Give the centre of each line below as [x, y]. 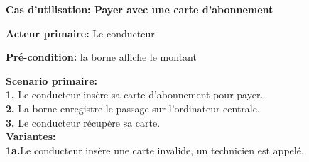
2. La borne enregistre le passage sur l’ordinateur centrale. [133, 108]
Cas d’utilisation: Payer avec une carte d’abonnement [140, 9]
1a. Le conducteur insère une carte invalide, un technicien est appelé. [155, 150]
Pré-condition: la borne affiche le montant [101, 57]
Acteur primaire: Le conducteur [80, 33]
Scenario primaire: [51, 80]
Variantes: [31, 136]
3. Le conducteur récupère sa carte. [83, 122]
